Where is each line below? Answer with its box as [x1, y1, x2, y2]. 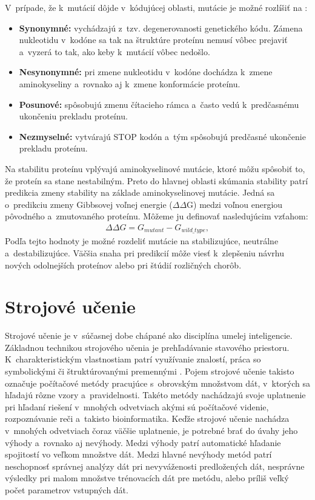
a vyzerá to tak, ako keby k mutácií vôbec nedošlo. [19, 45, 210, 58]
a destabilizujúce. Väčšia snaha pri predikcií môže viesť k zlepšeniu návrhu [5, 246, 284, 259]
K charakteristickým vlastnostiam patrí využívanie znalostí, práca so [5, 353, 261, 365]
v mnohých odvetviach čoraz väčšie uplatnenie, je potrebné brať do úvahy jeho [5, 424, 298, 437]
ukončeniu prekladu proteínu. [19, 110, 128, 122]
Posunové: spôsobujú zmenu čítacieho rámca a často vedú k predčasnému [19, 98, 299, 110]
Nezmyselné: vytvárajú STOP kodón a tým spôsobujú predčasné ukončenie [19, 130, 306, 142]
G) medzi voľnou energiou [187, 198, 283, 210]
